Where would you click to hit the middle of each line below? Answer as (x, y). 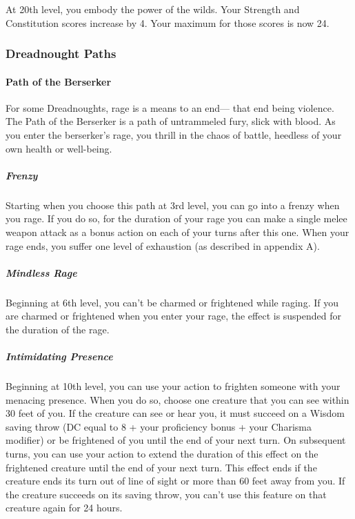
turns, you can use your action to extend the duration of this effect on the (162, 454)
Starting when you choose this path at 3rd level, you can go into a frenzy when (173, 205)
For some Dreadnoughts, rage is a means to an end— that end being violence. (170, 107)
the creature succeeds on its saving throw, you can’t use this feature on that (166, 494)
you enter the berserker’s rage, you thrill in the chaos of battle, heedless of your (174, 135)
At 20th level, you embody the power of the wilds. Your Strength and (153, 9)
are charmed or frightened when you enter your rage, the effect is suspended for (174, 316)
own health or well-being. (59, 148)
